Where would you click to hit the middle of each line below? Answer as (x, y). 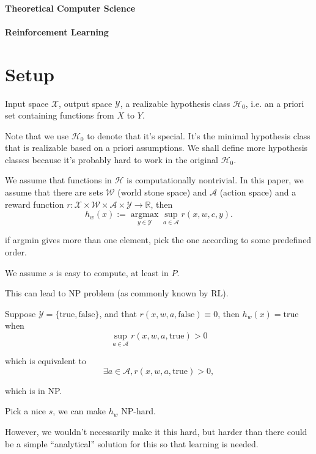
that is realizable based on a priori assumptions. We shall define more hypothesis (156, 148)
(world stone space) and (162, 192)
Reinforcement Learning (57, 31)
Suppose (20, 313)
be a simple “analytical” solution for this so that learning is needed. (132, 443)
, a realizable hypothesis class (175, 103)
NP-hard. (138, 411)
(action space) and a (258, 192)
